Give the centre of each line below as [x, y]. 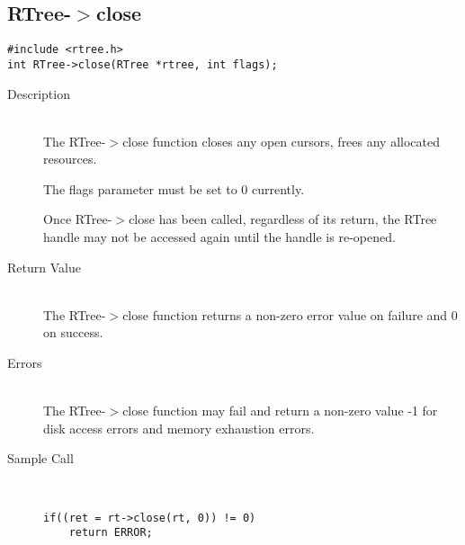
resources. [70, 159]
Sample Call [40, 458]
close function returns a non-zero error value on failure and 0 [290, 314]
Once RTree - [78, 219]
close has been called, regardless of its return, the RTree [283, 219]
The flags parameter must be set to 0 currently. [174, 188]
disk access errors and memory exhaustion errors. [179, 428]
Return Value [44, 267]
